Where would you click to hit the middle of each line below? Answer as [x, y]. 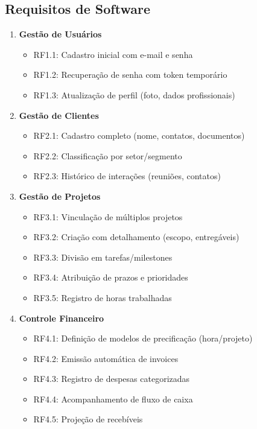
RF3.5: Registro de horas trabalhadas [103, 297]
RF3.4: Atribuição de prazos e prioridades [111, 277]
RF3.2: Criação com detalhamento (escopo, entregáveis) [136, 237]
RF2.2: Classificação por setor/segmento [108, 155]
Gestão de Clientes [59, 115]
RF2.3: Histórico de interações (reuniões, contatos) [127, 176]
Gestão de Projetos [60, 196]
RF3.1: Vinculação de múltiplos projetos [108, 216]
